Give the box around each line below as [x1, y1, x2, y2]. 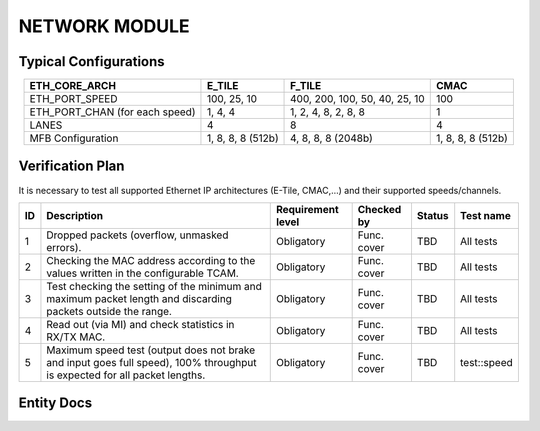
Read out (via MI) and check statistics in [46, 317, 235, 331]
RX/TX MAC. [46, 330, 106, 344]
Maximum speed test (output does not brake [46, 343, 256, 357]
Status [416, 208, 449, 222]
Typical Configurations [18, 53, 165, 70]
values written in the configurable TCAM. [46, 266, 239, 280]
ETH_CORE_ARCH [29, 79, 117, 93]
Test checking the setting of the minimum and [46, 279, 262, 293]
